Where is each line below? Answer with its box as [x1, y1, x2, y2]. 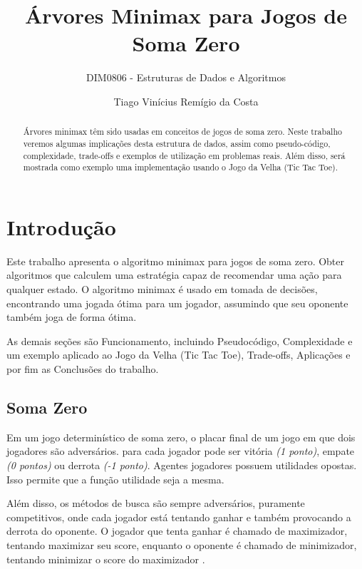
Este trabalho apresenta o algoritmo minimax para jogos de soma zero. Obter [6, 253, 345, 268]
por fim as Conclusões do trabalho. [6, 362, 159, 376]
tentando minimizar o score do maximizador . [6, 551, 205, 566]
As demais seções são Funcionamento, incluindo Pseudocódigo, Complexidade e [6, 333, 353, 348]
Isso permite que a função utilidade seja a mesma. [6, 471, 224, 486]
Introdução [6, 212, 116, 241]
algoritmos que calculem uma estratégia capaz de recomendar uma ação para [6, 267, 342, 282]
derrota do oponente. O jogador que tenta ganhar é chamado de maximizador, [6, 523, 348, 538]
